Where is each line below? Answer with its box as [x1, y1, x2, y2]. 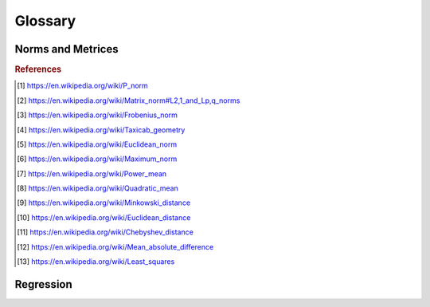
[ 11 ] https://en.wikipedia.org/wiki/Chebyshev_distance [17, 227, 194, 237]
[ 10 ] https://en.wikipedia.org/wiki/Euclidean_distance [17, 212, 191, 222]
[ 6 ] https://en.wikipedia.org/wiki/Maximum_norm [17, 154, 178, 163]
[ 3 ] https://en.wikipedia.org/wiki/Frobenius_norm [17, 110, 178, 120]
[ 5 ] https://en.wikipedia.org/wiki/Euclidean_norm [17, 140, 178, 149]
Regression [14, 277, 73, 291]
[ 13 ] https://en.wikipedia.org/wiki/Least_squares [17, 257, 175, 266]
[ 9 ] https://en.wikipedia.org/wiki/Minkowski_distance [17, 198, 191, 207]
